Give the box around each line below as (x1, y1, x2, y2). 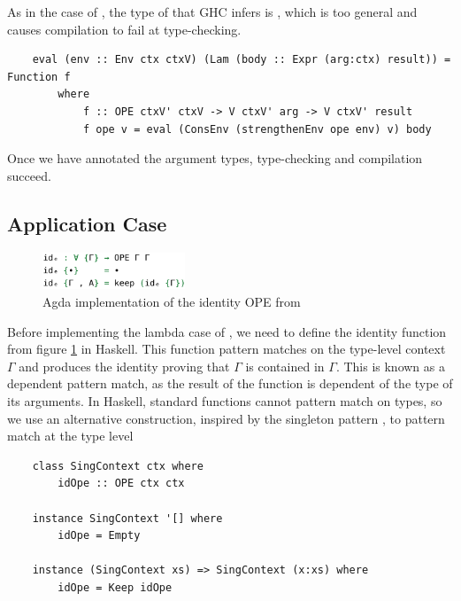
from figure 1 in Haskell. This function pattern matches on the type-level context (7, 340, 446, 358)
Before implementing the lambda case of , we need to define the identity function (7, 322, 447, 340)
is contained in (245, 356, 325, 375)
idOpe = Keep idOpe (58, 581, 173, 594)
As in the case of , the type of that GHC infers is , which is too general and (7, 3, 418, 20)
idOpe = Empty (58, 529, 141, 542)
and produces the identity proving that (19, 356, 230, 375)
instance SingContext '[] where (32, 511, 223, 525)
